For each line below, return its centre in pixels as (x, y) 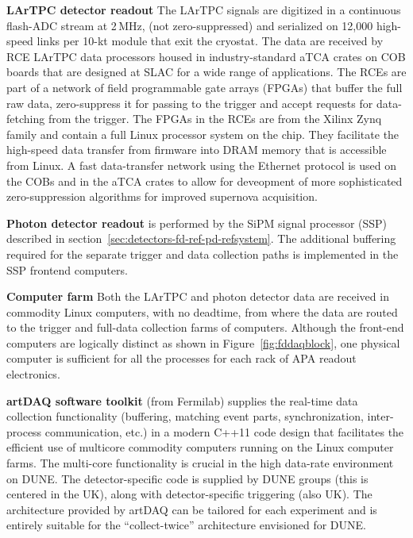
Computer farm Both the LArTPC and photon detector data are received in (198, 296)
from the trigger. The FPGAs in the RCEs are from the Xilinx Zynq (215, 119)
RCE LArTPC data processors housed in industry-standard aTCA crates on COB (206, 56)
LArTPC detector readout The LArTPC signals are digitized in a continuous (204, 10)
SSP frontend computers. (67, 269)
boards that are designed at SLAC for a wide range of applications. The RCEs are (206, 72)
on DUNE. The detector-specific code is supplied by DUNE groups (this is (187, 478)
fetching (26, 119)
